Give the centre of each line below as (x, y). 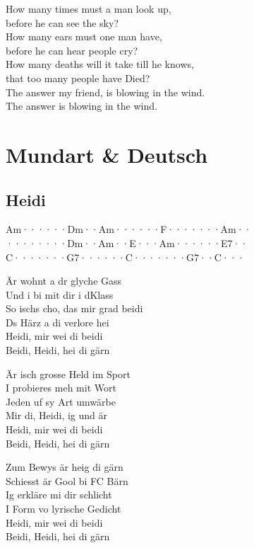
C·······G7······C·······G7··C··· (125, 257)
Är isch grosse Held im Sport (68, 373)
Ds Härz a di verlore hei (58, 322)
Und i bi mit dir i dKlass (60, 294)
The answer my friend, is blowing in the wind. (105, 92)
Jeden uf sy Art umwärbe (61, 401)
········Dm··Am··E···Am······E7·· (127, 242)
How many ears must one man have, (84, 36)
